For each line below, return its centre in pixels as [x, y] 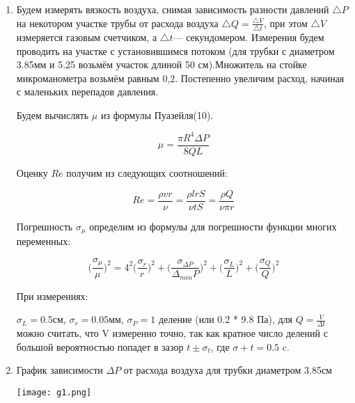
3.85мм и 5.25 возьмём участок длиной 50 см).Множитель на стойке [161, 64]
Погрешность [45, 226]
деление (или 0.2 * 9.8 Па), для [226, 319]
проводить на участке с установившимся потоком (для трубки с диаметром [175, 50]
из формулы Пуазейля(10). [157, 114]
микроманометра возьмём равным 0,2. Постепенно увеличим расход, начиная [180, 78]
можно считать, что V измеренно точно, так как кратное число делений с [172, 333]
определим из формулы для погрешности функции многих [213, 226]
